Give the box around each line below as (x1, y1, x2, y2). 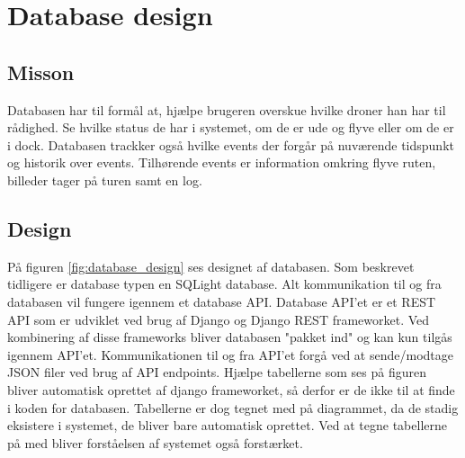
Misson (7, 58, 75, 85)
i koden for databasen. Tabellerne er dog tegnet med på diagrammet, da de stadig (7, 398, 459, 417)
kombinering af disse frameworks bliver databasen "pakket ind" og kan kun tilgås (7, 328, 452, 346)
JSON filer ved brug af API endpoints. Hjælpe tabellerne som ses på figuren (7, 363, 426, 382)
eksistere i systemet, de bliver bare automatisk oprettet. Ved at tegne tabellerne (7, 416, 447, 435)
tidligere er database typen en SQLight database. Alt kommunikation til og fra (7, 274, 442, 293)
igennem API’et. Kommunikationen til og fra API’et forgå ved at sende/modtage (7, 345, 453, 364)
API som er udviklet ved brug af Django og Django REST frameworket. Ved (7, 310, 430, 328)
